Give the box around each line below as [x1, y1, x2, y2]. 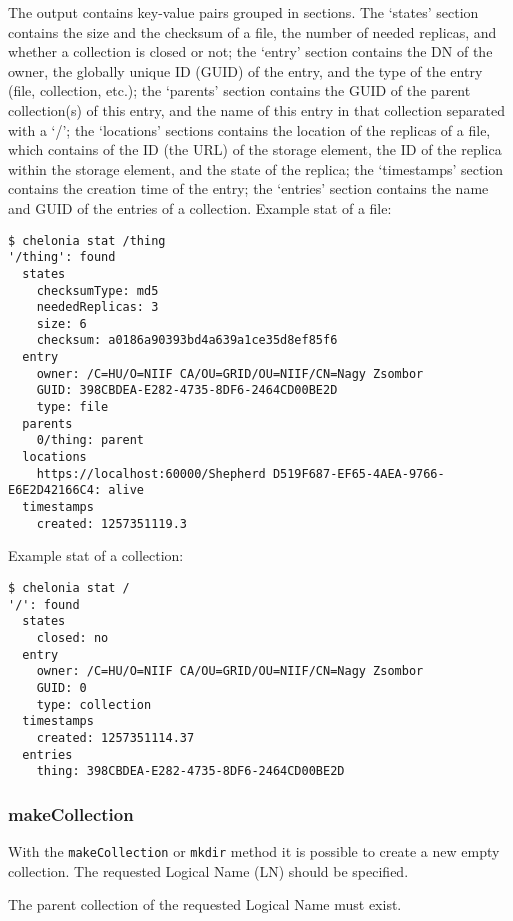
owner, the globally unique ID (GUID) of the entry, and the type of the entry [8, 60, 483, 81]
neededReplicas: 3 [36, 300, 159, 315]
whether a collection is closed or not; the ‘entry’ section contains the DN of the [8, 41, 493, 62]
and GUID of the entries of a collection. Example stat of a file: [8, 197, 392, 218]
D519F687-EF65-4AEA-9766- [272, 466, 445, 481]
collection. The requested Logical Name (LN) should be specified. [8, 860, 409, 881]
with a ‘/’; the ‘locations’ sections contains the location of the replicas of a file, [8, 119, 491, 140]
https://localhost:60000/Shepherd [36, 466, 266, 481]
